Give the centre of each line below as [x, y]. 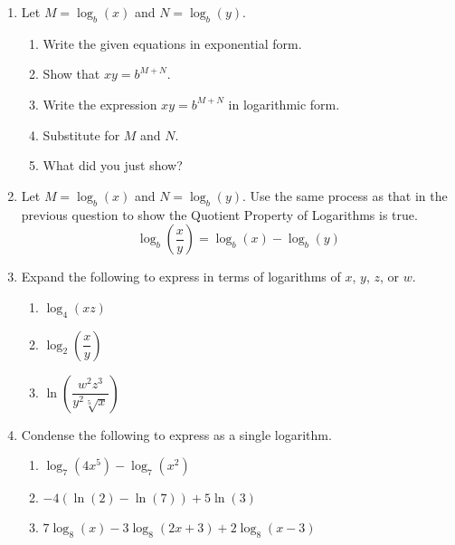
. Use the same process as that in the [345, 195]
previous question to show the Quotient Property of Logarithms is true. [219, 214]
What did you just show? [113, 165]
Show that [71, 74]
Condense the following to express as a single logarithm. [176, 434]
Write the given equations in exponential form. [172, 43]
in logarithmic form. [284, 104]
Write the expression [100, 104]
